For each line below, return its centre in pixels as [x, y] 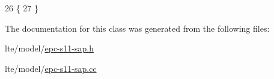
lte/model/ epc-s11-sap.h [49, 48]
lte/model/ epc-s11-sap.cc [51, 68]
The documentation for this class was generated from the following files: [137, 28]
